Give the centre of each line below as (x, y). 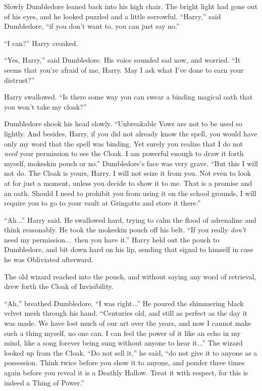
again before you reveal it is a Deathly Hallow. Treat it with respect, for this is (126, 372)
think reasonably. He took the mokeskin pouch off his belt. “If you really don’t (125, 230)
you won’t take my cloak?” (45, 106)
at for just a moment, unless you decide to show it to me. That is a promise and (128, 183)
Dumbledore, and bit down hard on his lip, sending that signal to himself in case (129, 249)
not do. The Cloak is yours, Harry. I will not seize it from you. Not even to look (128, 173)
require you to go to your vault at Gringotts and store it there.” (102, 203)
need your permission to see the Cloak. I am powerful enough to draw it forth (124, 153)
